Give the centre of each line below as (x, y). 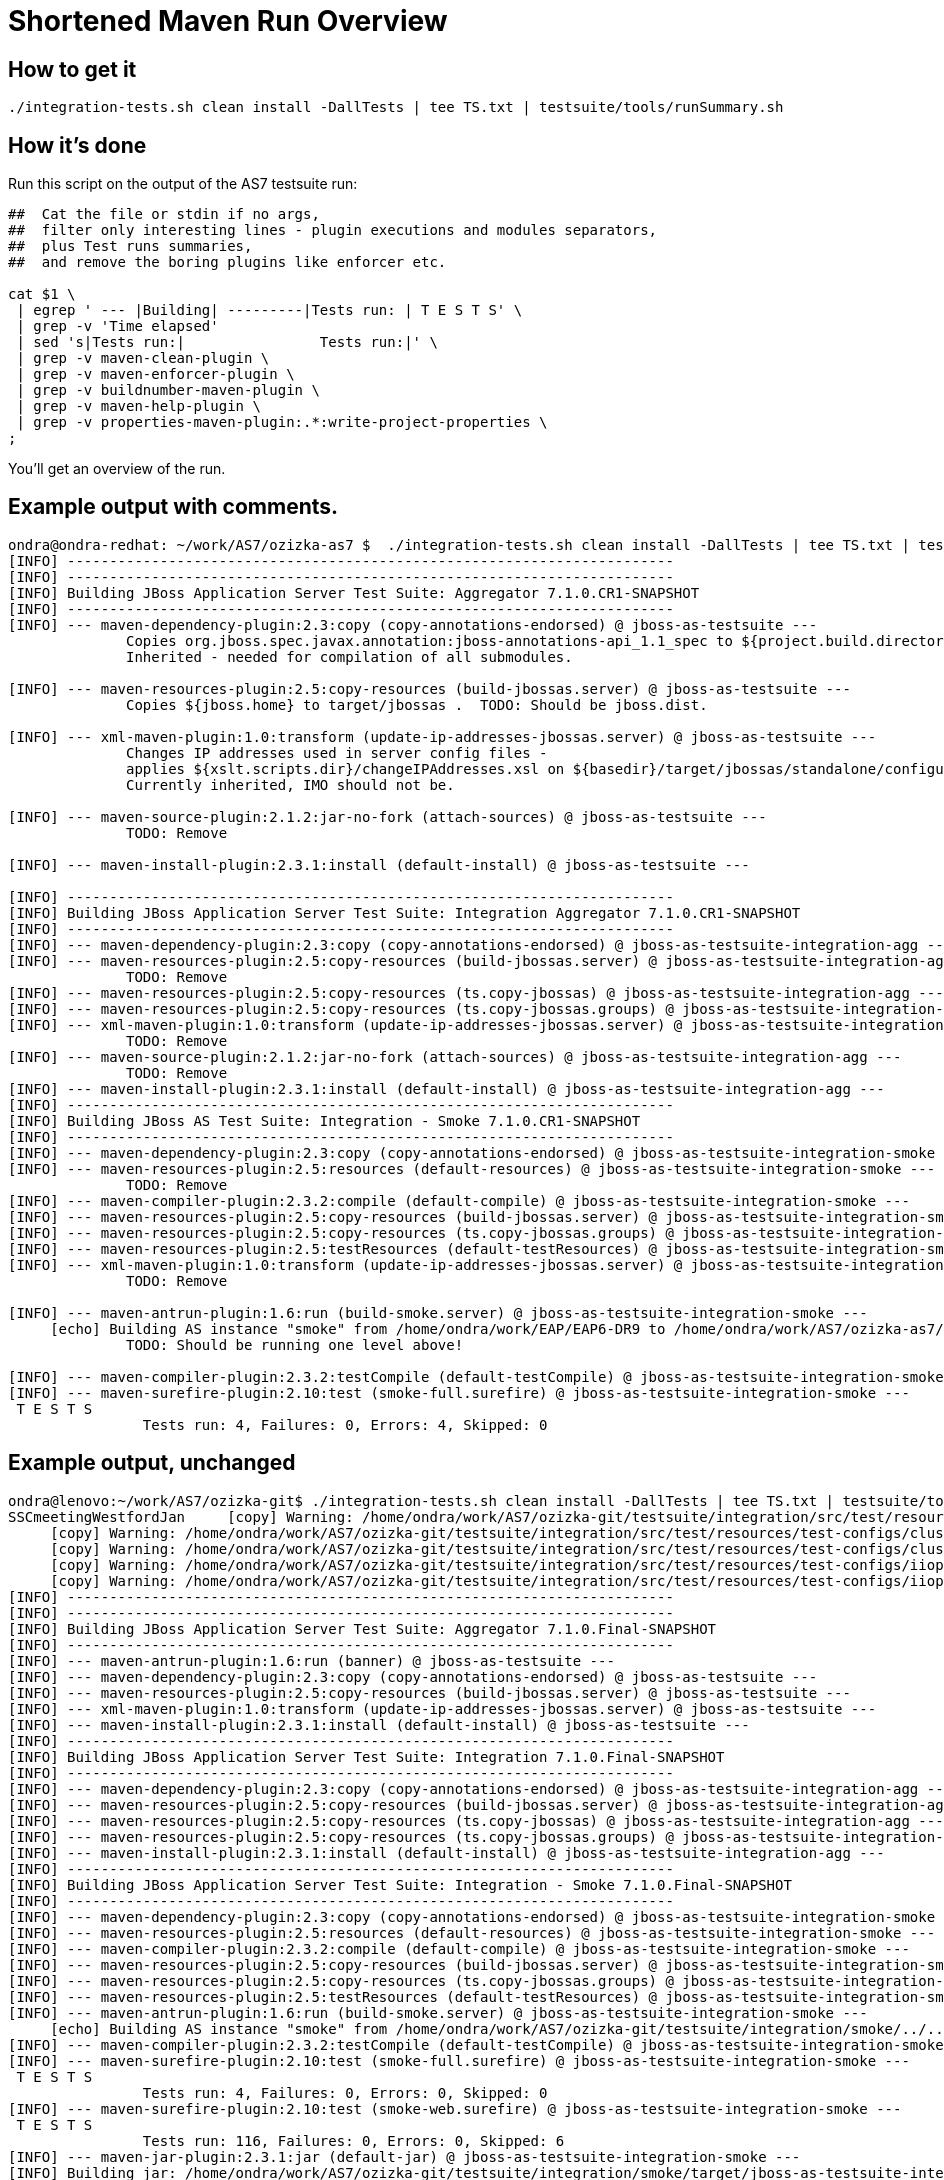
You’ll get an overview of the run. (117, 469)
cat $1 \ (42, 294)
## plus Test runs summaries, (130, 246)
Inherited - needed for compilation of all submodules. (349, 656)
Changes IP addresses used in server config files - (337, 752)
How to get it (72, 69)
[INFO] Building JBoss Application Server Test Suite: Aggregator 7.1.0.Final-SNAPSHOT (362, 1628)
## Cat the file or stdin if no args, (164, 214)
